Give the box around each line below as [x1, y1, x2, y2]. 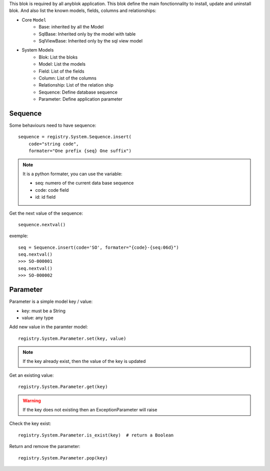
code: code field [35, 187, 69, 193]
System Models [21, 47, 54, 53]
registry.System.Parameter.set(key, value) [18, 335, 126, 341]
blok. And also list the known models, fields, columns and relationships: [9, 8, 156, 14]
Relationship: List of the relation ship [38, 82, 113, 88]
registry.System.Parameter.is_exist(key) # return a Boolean [18, 432, 174, 438]
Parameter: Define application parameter [38, 96, 122, 102]
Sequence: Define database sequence [38, 89, 117, 95]
